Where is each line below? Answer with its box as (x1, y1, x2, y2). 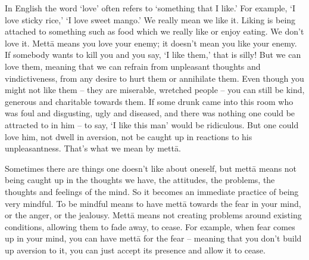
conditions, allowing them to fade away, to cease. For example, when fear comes (5, 220, 295, 233)
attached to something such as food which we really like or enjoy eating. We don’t (5, 25, 304, 38)
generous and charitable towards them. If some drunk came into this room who (5, 95, 294, 107)
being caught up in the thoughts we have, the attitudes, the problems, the (5, 174, 275, 186)
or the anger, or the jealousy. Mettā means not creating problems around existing (5, 209, 302, 221)
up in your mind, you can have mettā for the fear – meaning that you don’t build (5, 232, 302, 244)
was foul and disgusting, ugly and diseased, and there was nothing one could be (5, 107, 295, 119)
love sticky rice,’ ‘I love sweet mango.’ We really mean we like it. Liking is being (5, 13, 296, 26)
